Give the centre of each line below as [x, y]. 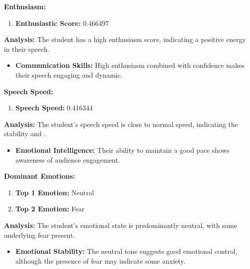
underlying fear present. [40, 235]
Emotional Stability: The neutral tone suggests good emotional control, [126, 251]
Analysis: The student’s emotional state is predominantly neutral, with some [121, 225]
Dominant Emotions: [40, 176]
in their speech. [27, 49]
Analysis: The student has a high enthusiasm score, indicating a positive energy [125, 39]
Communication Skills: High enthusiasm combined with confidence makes [130, 65]
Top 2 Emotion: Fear [50, 209]
